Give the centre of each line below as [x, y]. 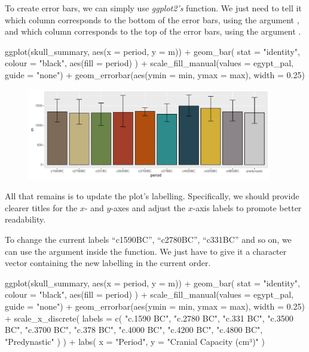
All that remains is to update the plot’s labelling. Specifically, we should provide [152, 196]
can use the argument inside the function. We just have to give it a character [146, 251]
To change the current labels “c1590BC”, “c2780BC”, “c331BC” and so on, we [148, 239]
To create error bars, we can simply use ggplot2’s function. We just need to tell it [153, 8]
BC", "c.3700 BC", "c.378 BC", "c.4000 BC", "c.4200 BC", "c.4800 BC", [134, 330]
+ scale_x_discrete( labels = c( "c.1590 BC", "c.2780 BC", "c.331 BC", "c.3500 [149, 318]
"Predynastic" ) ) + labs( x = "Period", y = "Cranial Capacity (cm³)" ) [135, 341]
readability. [25, 219]
